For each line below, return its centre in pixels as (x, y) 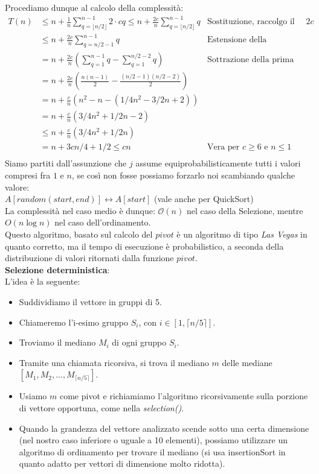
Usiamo (33, 396)
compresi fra (28, 175)
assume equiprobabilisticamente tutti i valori (218, 163)
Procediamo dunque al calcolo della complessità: (94, 7)
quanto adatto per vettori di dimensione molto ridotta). (122, 463)
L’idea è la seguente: (43, 281)
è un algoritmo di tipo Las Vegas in (242, 234)
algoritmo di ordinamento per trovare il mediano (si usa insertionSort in (152, 451)
